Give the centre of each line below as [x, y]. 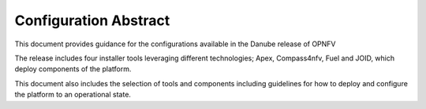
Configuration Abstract [92, 20]
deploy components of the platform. [73, 69]
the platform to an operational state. [73, 95]
